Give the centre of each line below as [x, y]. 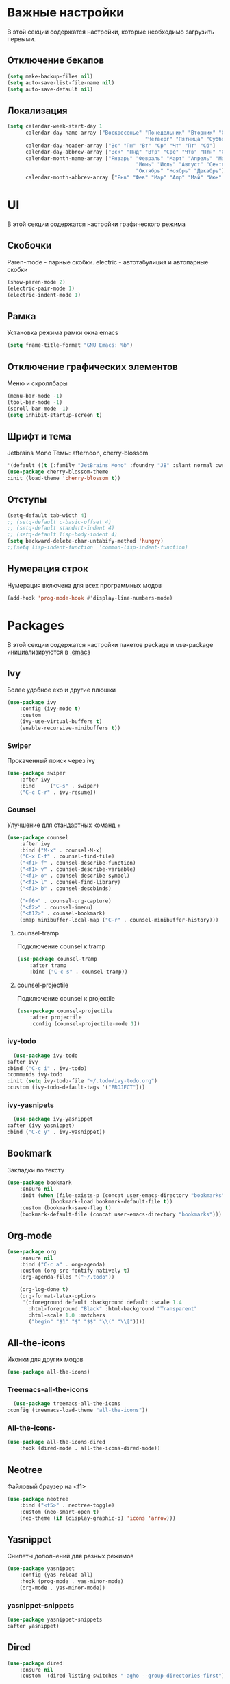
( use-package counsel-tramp [57, 959]
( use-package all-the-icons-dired [56, 1442]
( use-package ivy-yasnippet [53, 1119]
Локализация [37, 110]
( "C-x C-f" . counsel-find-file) [67, 856]
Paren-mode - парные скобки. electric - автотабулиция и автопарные [108, 262]
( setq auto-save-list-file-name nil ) [61, 83]
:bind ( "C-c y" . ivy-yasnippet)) [56, 1132]
